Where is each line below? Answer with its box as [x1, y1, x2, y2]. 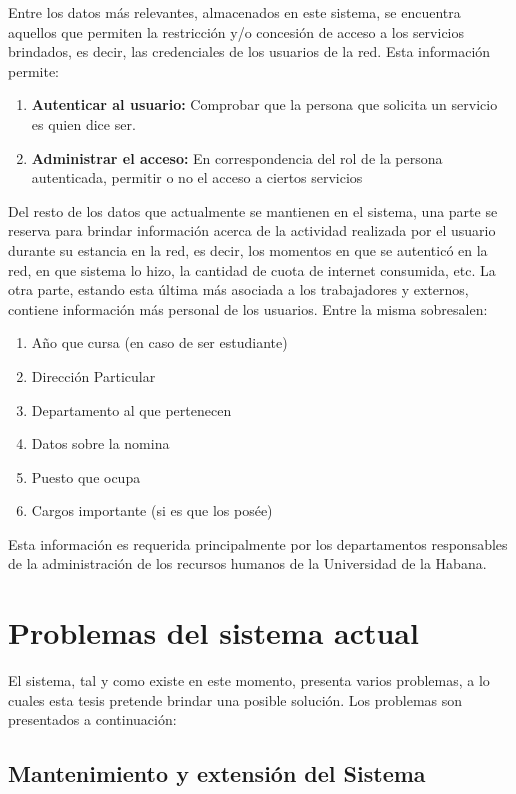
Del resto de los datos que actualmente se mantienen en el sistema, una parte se [8, 200, 498, 221]
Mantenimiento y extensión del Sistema [8, 758, 426, 789]
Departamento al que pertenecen [31, 399, 232, 420]
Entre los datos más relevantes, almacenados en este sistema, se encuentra [8, 2, 461, 22]
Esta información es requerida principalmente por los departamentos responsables [8, 533, 508, 554]
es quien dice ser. [31, 113, 136, 134]
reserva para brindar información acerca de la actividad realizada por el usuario [8, 220, 496, 241]
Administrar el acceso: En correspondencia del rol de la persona [31, 147, 443, 168]
